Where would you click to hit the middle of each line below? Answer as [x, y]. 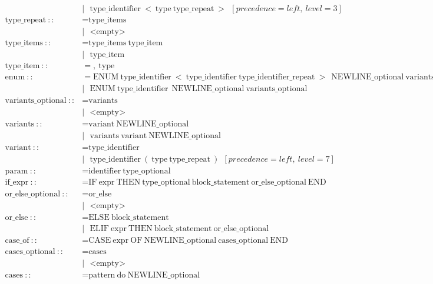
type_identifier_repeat [277, 77]
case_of [17, 240]
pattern [102, 275]
